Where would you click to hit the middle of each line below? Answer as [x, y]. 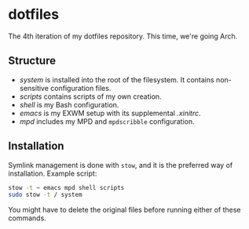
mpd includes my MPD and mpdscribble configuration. [107, 121]
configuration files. [81, 88]
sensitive [34, 88]
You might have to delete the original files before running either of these [124, 210]
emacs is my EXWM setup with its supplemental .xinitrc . [110, 113]
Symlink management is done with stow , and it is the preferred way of [121, 165]
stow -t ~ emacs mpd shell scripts [66, 187]
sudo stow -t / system [45, 195]
